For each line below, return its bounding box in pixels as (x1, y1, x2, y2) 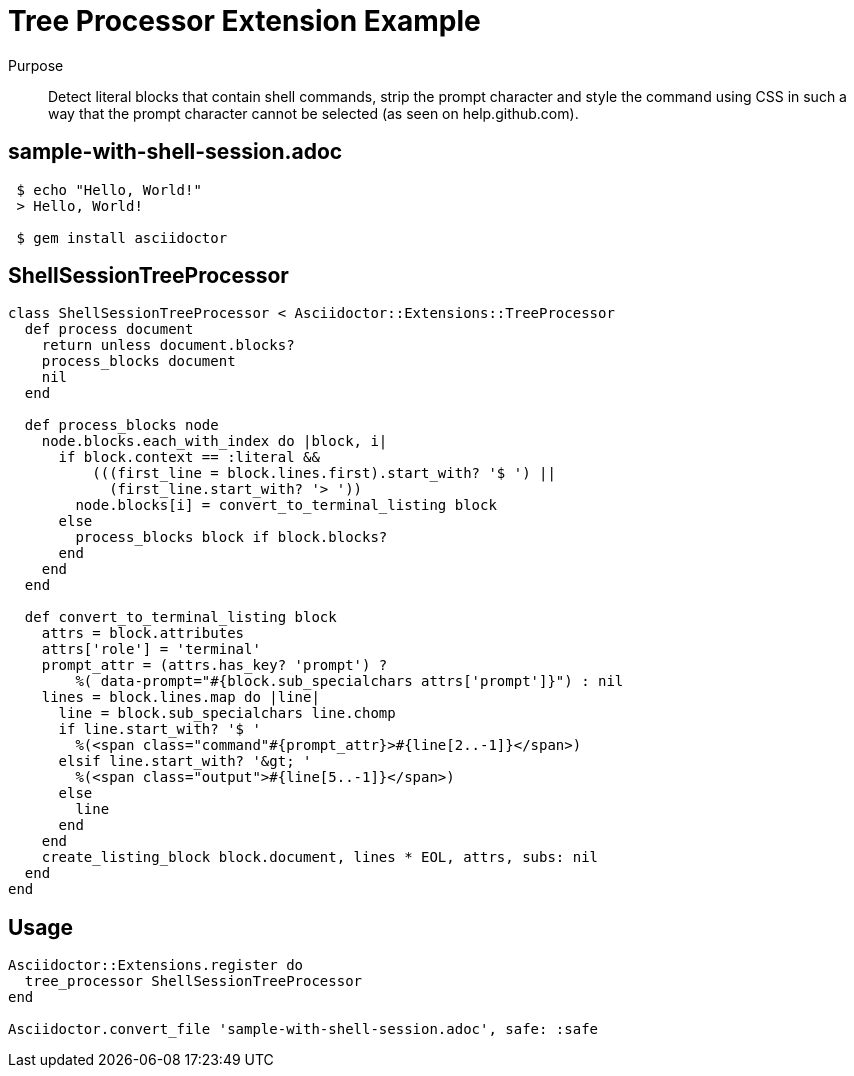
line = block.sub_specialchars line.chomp (58, 705, 396, 722)
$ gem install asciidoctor (16, 229, 228, 246)
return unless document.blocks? (41, 337, 295, 354)
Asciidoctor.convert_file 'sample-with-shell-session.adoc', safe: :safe (8, 1021, 599, 1038)
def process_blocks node (24, 417, 219, 434)
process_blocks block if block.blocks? (75, 529, 388, 546)
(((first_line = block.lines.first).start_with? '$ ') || (92, 465, 556, 482)
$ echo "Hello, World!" (16, 181, 202, 198)
